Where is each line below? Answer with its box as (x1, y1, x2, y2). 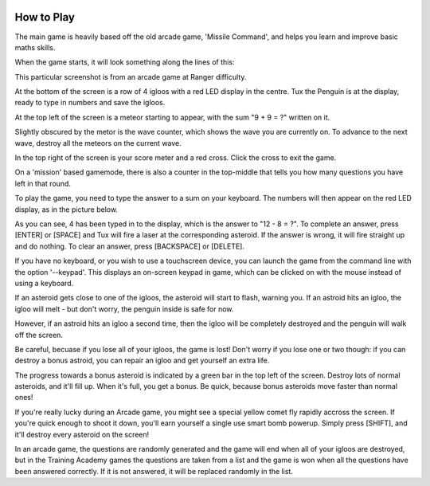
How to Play (14, 10, 76, 24)
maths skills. (14, 42, 56, 52)
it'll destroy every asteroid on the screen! (14, 429, 150, 439)
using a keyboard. (14, 278, 74, 288)
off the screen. (14, 330, 64, 339)
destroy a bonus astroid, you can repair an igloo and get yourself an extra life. (14, 355, 270, 366)
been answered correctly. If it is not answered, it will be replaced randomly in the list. (14, 466, 294, 476)
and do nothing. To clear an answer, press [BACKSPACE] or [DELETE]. (14, 241, 244, 251)
